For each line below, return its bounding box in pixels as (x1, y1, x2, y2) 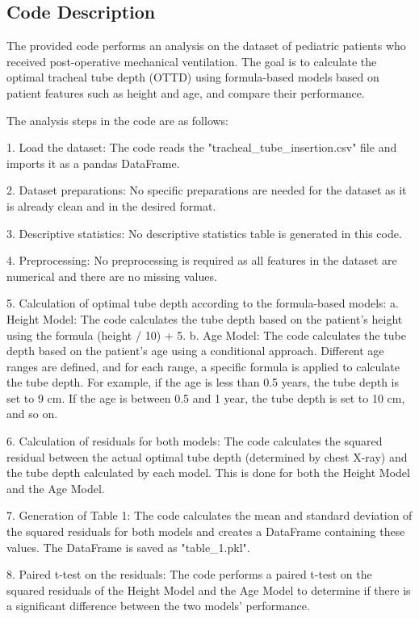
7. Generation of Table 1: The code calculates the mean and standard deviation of (6, 507, 413, 524)
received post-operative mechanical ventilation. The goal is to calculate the (6, 52, 377, 69)
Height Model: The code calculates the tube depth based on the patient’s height (6, 310, 403, 327)
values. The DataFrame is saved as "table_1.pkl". (6, 538, 250, 555)
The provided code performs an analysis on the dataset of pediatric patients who (6, 37, 406, 54)
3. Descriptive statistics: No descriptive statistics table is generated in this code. (6, 224, 402, 241)
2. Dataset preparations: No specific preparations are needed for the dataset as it (6, 182, 407, 199)
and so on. (6, 405, 58, 422)
